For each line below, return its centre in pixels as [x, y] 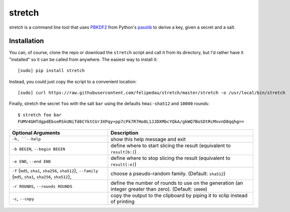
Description [124, 133]
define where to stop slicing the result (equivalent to [170, 158]
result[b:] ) [124, 152]
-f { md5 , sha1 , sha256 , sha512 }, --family [55, 170]
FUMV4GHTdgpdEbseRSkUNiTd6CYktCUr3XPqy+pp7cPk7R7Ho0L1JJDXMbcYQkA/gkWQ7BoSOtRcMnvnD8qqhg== [131, 122]
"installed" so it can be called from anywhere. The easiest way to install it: [83, 59]
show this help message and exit [148, 139]
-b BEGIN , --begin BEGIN [39, 148]
